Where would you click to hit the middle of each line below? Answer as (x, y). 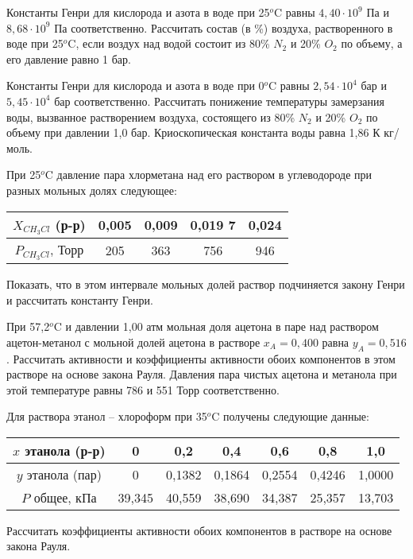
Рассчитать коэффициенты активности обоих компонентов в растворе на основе (199, 530)
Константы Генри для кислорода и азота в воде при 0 (135, 85)
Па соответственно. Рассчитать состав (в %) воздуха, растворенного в (224, 27)
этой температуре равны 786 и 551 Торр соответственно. (143, 389)
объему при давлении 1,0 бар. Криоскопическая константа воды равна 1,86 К (193, 132)
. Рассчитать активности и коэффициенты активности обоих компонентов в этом (201, 358)
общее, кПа (65, 497)
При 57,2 (28, 326)
